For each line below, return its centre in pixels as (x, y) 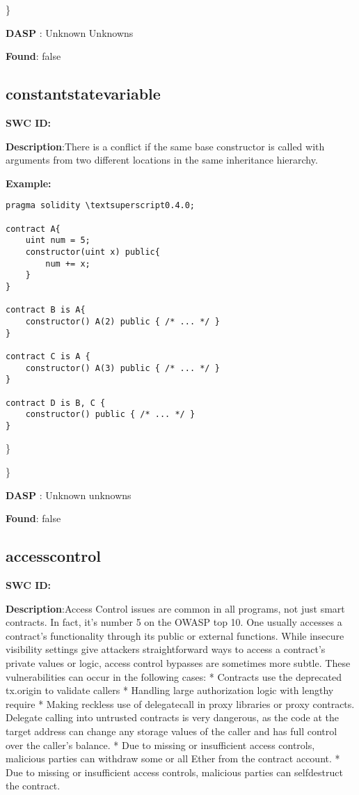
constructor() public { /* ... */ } (110, 415)
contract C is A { (48, 356)
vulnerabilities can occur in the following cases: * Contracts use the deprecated (174, 676)
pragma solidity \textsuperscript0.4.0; (101, 206)
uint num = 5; (58, 241)
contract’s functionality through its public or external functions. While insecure (175, 635)
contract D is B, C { (56, 403)
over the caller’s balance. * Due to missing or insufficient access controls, (160, 745)
